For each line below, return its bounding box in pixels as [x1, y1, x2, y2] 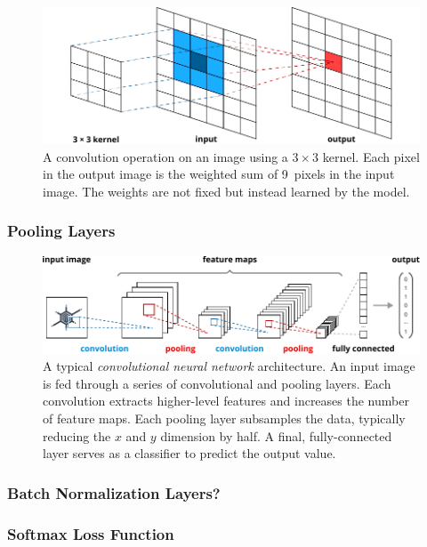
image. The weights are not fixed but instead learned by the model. [43, 181, 410, 200]
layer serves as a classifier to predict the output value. [43, 444, 336, 463]
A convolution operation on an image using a [43, 147, 288, 165]
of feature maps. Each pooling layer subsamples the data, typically [43, 408, 406, 427]
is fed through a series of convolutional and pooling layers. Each [43, 374, 391, 392]
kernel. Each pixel [322, 147, 420, 165]
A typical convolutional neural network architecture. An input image [43, 357, 415, 375]
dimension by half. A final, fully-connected [160, 426, 392, 445]
